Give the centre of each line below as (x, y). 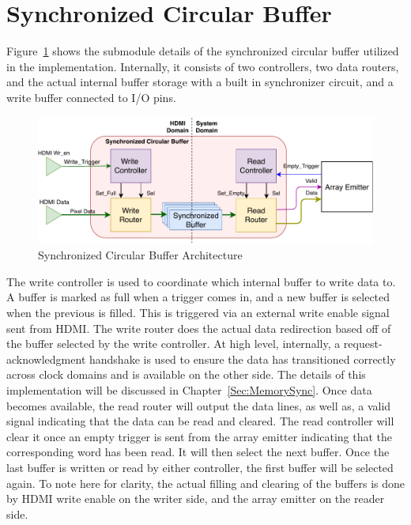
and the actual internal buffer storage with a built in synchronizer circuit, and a (200, 82)
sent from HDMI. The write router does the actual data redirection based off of (199, 328)
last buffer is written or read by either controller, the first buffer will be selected (200, 467)
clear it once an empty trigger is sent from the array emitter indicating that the (200, 436)
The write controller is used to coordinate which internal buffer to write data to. (201, 281)
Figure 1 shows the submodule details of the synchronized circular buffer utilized (203, 51)
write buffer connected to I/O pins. (91, 97)
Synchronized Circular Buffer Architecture (140, 255)
